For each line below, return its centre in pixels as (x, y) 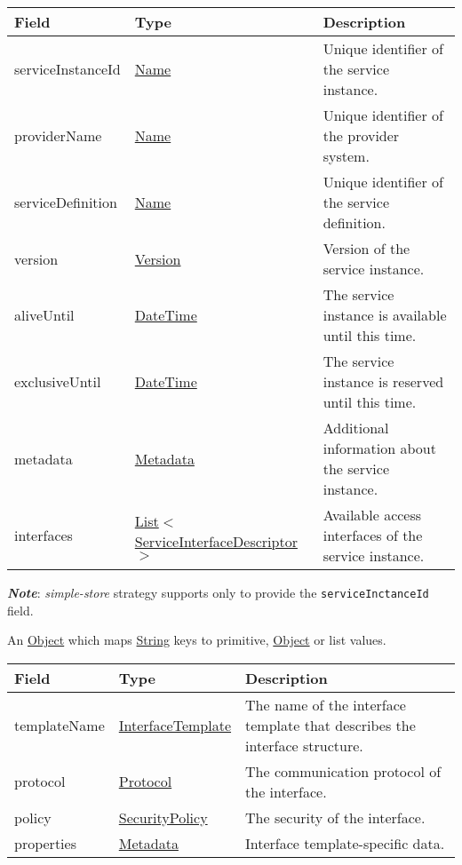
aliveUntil (44, 315)
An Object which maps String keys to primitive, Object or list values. (197, 640)
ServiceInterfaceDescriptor (216, 541)
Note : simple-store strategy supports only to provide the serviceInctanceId (218, 592)
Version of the (366, 248)
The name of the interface (326, 704)
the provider (361, 135)
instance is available (385, 315)
